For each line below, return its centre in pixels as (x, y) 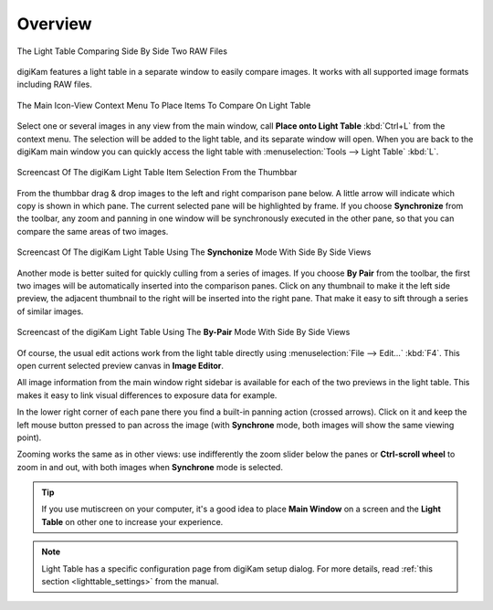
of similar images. (50, 311)
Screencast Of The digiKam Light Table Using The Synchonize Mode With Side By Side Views (194, 252)
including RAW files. (55, 84)
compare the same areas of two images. (93, 231)
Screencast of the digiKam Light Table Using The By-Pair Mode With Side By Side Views (184, 332)
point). (29, 437)
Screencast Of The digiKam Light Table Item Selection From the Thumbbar (157, 173)
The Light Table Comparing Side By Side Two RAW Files (122, 51)
